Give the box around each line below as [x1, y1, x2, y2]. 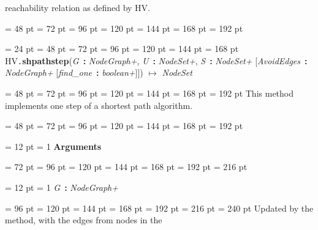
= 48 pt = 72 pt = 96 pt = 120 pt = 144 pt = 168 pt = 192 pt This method [5, 87, 294, 100]
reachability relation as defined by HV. [5, 1, 151, 13]
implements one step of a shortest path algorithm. [5, 98, 193, 111]
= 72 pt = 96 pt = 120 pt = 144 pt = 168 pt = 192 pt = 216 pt [5, 160, 248, 173]
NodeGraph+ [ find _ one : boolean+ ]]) [5, 66, 143, 79]
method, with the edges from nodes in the [5, 213, 162, 226]
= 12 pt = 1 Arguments [5, 139, 102, 152]
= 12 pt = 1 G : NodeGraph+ [5, 181, 118, 193]
